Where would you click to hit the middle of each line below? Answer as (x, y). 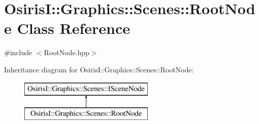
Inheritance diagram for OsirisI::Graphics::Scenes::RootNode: (99, 69)
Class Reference (73, 28)
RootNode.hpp (67, 52)
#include (18, 52)
